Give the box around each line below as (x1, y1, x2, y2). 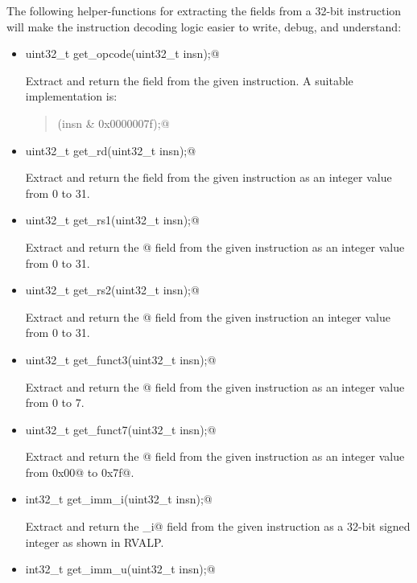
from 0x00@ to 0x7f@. (25, 463, 134, 480)
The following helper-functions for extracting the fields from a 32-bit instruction (6, 2, 402, 18)
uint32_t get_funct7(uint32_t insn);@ (25, 421, 217, 437)
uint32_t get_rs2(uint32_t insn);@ (25, 281, 200, 298)
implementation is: (25, 88, 118, 105)
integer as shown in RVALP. (25, 533, 164, 550)
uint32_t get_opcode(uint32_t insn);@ (25, 45, 220, 62)
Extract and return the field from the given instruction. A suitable (25, 72, 353, 88)
